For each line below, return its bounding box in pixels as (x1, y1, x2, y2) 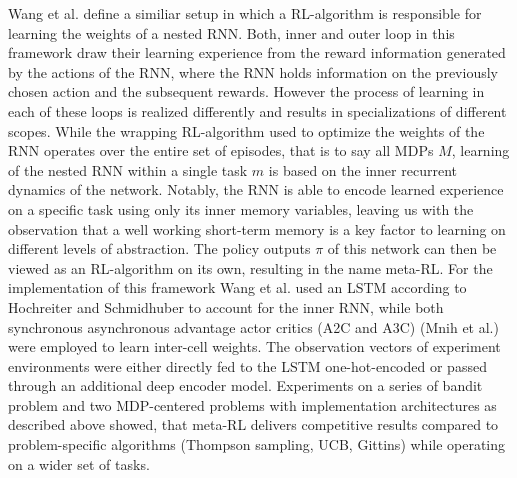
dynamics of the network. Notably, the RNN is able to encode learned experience (8, 179, 504, 200)
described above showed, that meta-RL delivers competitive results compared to (8, 414, 499, 435)
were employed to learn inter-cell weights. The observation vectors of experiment (8, 336, 501, 357)
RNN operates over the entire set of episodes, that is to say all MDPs (8, 140, 434, 161)
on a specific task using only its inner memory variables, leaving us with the (8, 198, 474, 219)
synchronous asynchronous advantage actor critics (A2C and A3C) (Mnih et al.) (8, 316, 499, 337)
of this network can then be (327, 238, 497, 259)
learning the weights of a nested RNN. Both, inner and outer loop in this (8, 22, 455, 43)
